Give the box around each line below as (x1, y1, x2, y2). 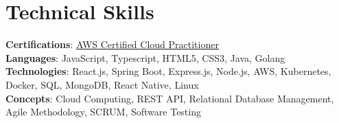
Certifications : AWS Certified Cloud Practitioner (5, 37, 219, 52)
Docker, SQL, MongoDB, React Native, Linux (5, 77, 199, 91)
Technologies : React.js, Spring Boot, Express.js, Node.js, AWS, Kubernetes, (5, 64, 331, 78)
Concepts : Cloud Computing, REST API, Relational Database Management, (5, 91, 334, 105)
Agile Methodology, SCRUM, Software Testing (5, 104, 201, 119)
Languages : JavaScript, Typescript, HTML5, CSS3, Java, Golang (5, 50, 285, 65)
